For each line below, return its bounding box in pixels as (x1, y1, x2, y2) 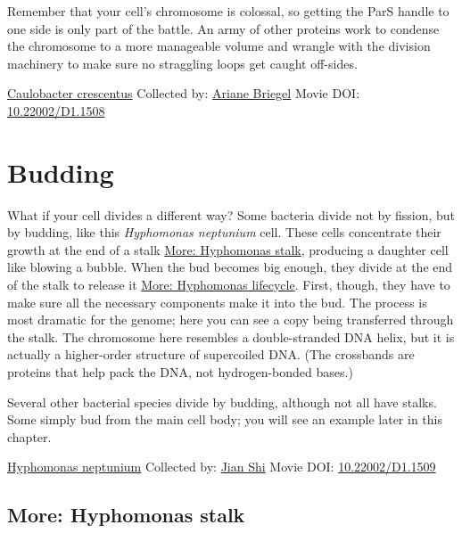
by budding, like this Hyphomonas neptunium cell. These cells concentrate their (7, 223, 441, 242)
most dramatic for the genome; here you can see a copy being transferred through (7, 310, 454, 329)
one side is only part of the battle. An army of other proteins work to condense (7, 19, 440, 37)
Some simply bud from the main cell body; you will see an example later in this (7, 410, 442, 429)
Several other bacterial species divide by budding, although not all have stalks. (7, 392, 437, 411)
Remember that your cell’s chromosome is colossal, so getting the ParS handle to (7, 2, 450, 20)
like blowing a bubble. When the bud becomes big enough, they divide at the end (7, 258, 453, 276)
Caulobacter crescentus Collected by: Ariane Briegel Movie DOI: (7, 84, 360, 102)
